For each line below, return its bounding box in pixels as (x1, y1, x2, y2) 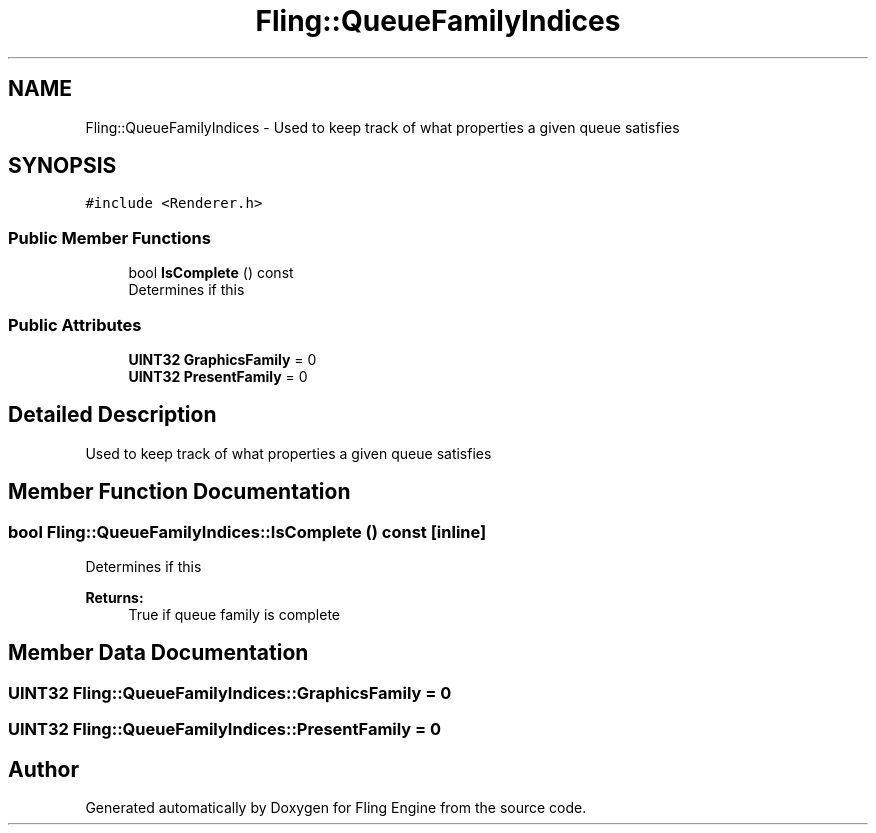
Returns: (85, 589, 144, 606)
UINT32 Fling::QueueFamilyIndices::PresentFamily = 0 (8, 719, 442, 740)
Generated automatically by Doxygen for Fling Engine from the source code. (85, 799, 587, 817)
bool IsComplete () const (128, 264, 294, 282)
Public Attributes (8, 314, 142, 335)
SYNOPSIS (8, 153, 117, 179)
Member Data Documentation (8, 640, 309, 666)
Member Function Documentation (8, 479, 351, 505)
